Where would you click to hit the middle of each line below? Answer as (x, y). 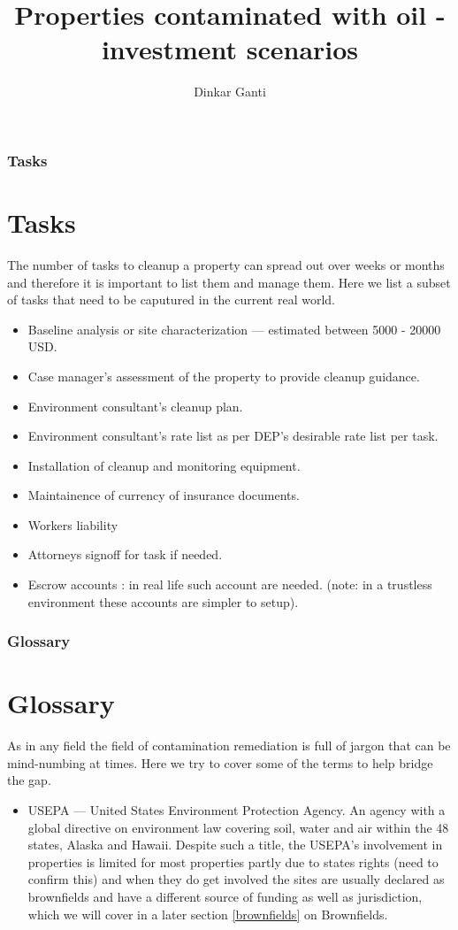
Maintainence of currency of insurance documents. (164, 495)
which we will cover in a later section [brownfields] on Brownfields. (208, 914)
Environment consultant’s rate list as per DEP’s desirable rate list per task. (233, 436)
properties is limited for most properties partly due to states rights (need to (233, 861)
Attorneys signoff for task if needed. (125, 554)
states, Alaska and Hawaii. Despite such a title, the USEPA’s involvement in (235, 845)
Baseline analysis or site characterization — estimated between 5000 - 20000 (234, 329)
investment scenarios (230, 49)
